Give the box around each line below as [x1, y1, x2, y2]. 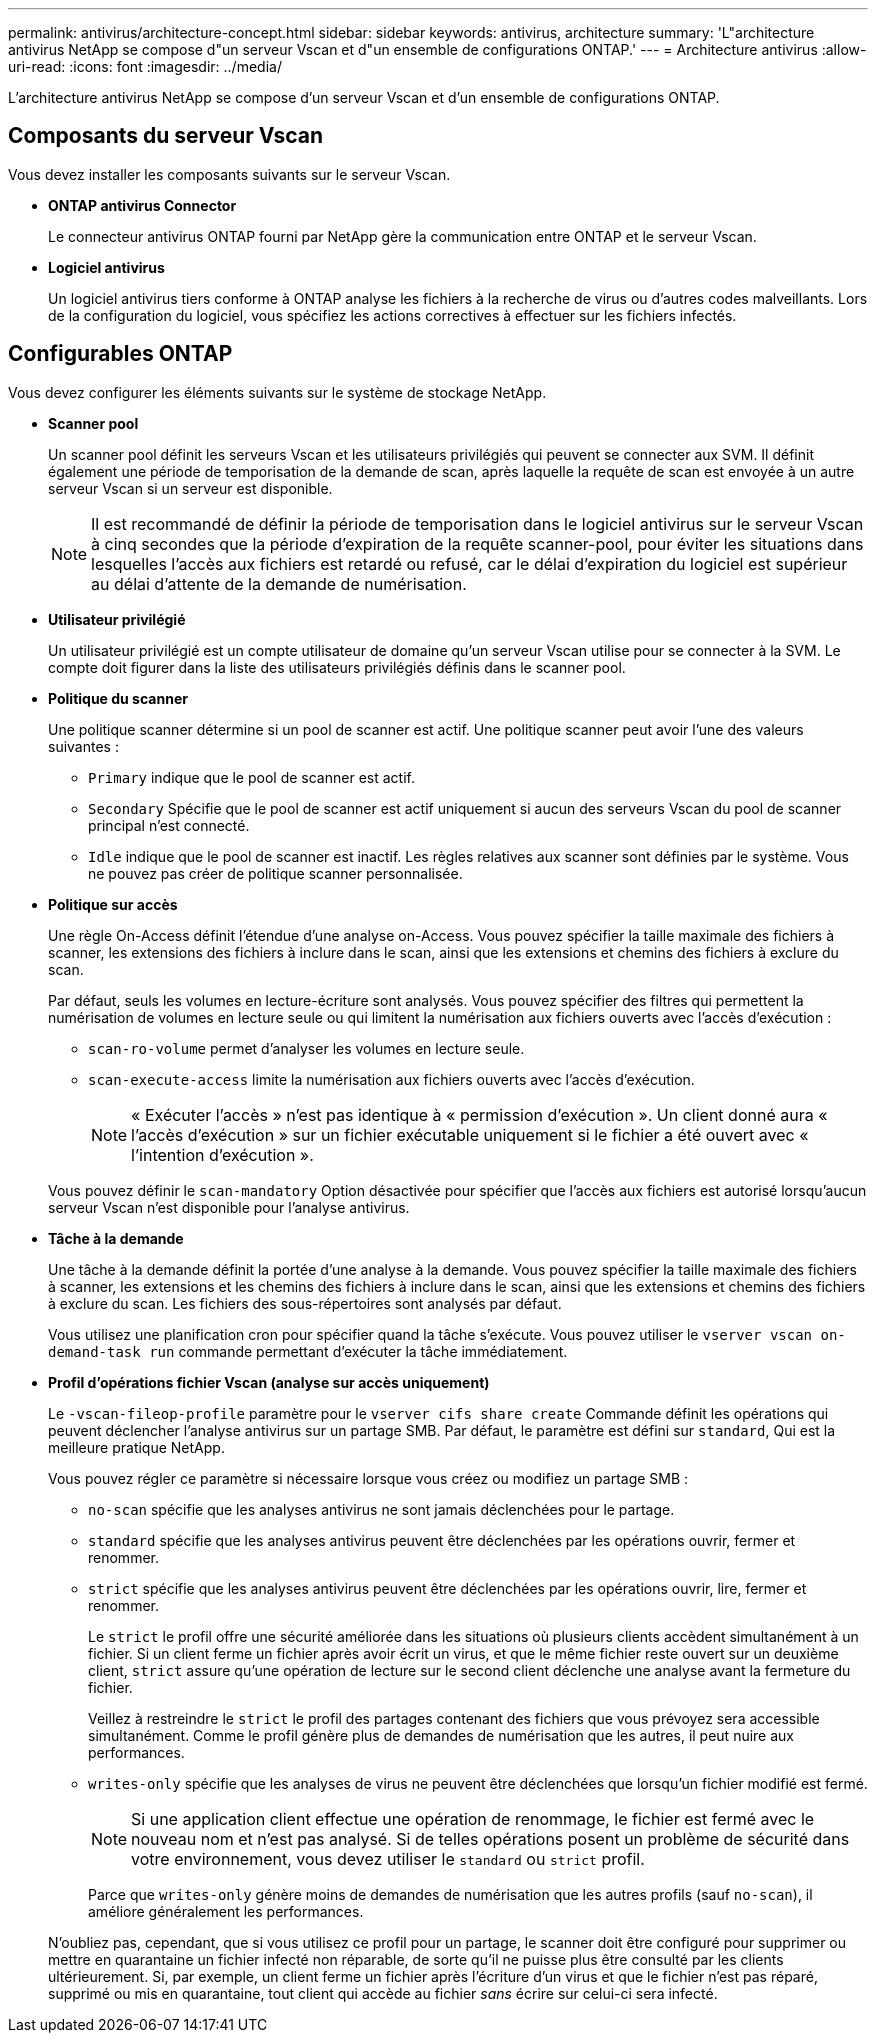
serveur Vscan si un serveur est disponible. [48, 479, 333, 497]
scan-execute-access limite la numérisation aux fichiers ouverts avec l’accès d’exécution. [88, 1070, 695, 1088]
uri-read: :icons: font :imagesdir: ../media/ [8, 58, 282, 75]
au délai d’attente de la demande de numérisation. [91, 573, 467, 594]
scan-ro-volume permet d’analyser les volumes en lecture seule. [88, 1039, 525, 1057]
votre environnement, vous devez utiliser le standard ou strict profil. [131, 1848, 645, 1869]
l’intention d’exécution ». [131, 1144, 314, 1165]
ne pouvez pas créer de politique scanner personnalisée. [88, 864, 463, 882]
